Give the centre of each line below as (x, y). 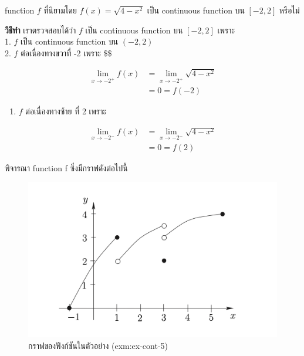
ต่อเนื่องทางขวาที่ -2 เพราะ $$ (66, 52)
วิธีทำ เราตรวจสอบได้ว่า (40, 30)
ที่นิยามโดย (60, 10)
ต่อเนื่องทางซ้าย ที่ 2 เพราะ (66, 111)
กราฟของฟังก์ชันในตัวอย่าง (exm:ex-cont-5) (98, 345)
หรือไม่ (289, 10)
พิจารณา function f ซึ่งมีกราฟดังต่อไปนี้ (66, 167)
